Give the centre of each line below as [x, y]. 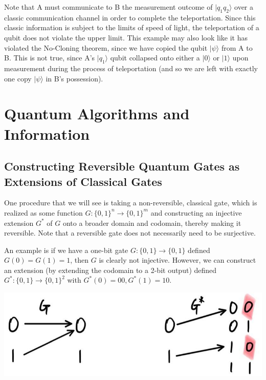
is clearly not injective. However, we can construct [178, 260]
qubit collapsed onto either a [155, 58]
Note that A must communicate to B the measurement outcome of [108, 7]
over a [244, 7]
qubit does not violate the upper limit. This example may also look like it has [126, 37]
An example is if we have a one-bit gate [66, 250]
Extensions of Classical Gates [83, 181]
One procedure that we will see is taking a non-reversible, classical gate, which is [131, 203]
